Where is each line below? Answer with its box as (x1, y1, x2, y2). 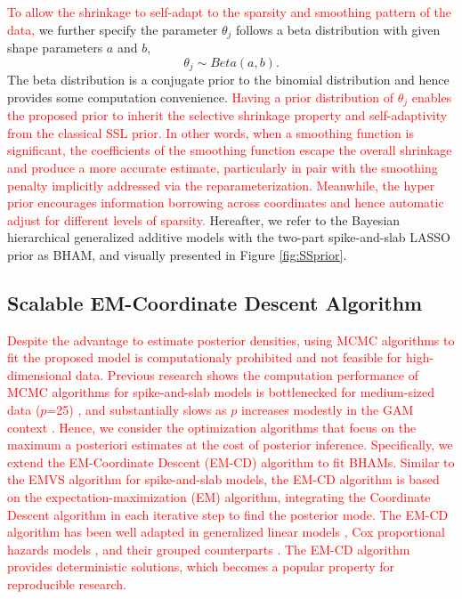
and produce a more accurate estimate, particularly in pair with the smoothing (7, 158, 438, 176)
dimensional (7, 365, 72, 384)
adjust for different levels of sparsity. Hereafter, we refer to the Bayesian (7, 210, 401, 229)
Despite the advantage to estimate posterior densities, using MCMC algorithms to (7, 330, 455, 349)
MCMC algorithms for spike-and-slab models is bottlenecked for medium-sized (7, 383, 435, 401)
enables (411, 87, 452, 106)
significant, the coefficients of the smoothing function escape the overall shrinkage (7, 141, 452, 159)
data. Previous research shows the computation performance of (76, 365, 418, 384)
